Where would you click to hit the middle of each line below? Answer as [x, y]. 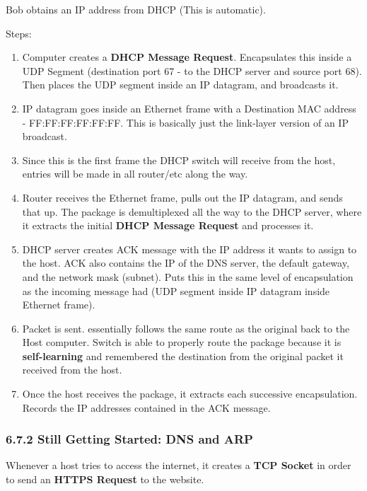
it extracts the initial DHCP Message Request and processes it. [168, 225]
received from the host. [72, 370]
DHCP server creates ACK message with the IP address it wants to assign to [190, 249]
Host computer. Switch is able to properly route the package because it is [182, 342]
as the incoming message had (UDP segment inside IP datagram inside [176, 290]
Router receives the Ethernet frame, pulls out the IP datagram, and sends [182, 197]
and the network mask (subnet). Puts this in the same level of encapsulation [188, 276]
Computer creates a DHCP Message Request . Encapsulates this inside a [187, 57]
